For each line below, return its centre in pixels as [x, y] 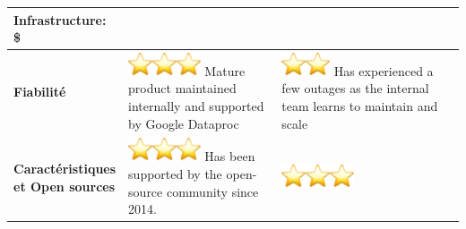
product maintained [182, 88]
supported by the [175, 173]
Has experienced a [384, 70]
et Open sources [65, 186]
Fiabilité [40, 92]
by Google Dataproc [184, 123]
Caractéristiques [65, 168]
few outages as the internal [355, 88]
